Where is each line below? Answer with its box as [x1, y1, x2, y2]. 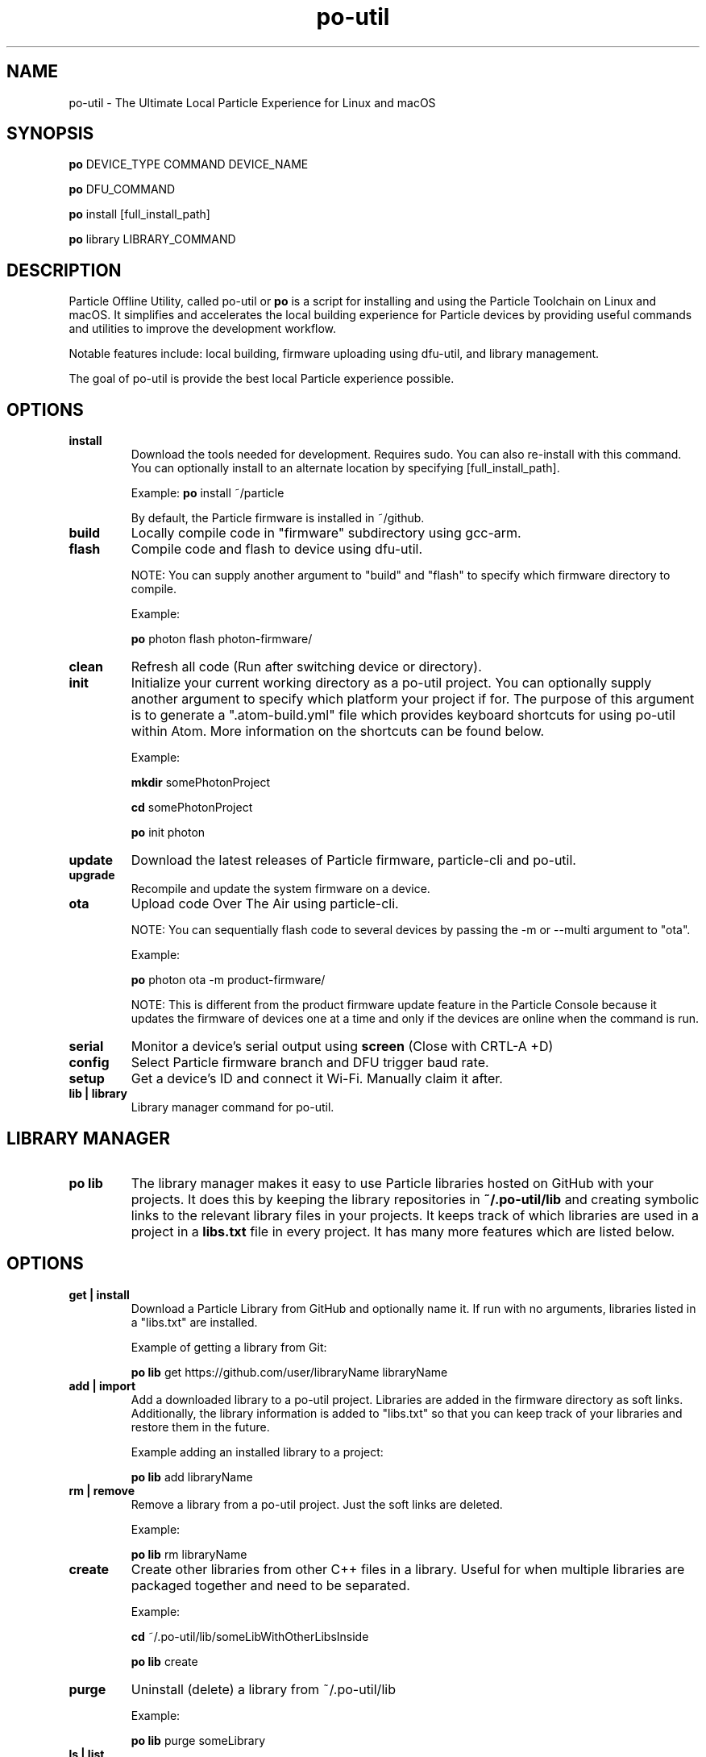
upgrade [69, 868, 115, 883]
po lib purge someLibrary [131, 1733, 266, 1747]
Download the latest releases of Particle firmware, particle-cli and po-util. [131, 852, 576, 869]
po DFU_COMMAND [69, 182, 176, 197]
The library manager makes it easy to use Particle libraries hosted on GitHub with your [131, 1174, 654, 1191]
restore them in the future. [131, 1419, 270, 1434]
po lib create [131, 1654, 198, 1668]
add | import [69, 1378, 136, 1393]
